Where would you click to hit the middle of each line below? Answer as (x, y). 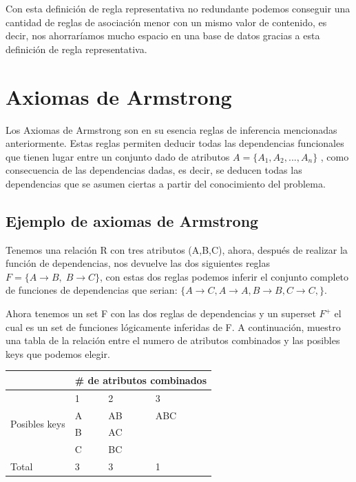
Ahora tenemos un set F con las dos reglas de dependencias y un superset (161, 313)
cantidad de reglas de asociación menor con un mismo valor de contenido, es (166, 22)
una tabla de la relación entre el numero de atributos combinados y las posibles (173, 340)
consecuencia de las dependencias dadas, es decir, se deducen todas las (154, 170)
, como (335, 156)
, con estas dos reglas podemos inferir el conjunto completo (224, 276)
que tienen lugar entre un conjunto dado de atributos (118, 156)
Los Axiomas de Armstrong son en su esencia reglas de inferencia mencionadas (171, 129)
